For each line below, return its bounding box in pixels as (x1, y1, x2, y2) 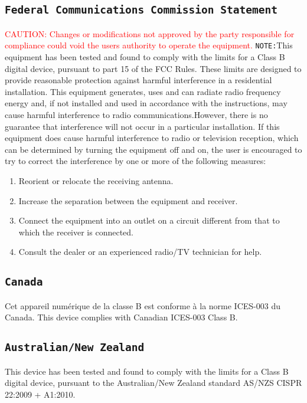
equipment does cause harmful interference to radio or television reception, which (5, 132, 299, 144)
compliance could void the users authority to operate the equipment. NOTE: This (5, 39, 293, 51)
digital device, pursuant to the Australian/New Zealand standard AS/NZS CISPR (5, 376, 302, 389)
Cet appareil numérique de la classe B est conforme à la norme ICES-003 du (5, 299, 280, 312)
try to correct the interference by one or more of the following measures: (5, 155, 266, 167)
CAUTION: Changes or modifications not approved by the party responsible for (5, 27, 295, 40)
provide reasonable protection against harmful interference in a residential (5, 74, 272, 86)
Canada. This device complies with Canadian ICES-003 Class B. (5, 311, 238, 323)
